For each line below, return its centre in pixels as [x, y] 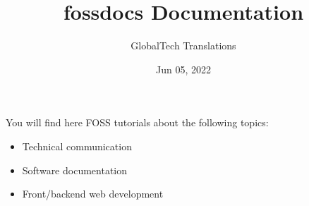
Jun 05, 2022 [183, 69]
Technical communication [77, 146]
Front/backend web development [93, 194]
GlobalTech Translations [183, 46]
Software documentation [75, 170]
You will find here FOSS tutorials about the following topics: [137, 122]
